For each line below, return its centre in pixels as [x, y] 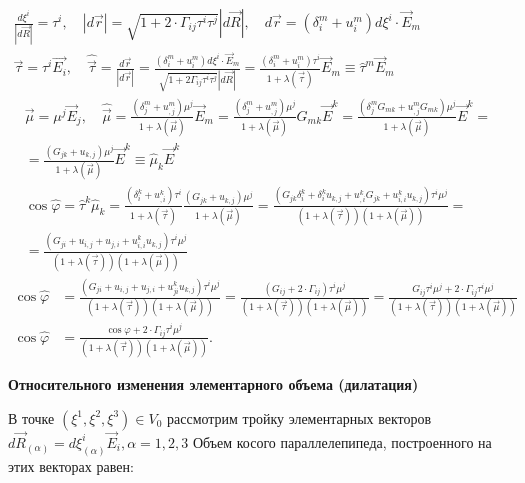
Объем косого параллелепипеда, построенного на [342, 441]
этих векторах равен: [71, 465]
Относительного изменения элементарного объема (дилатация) [213, 384]
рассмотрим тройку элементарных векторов [299, 417]
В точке [31, 417]
